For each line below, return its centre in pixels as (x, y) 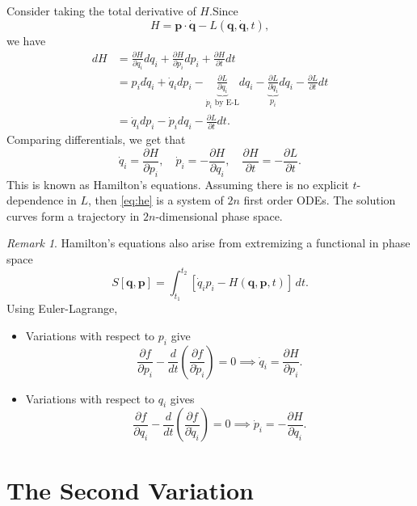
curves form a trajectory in (73, 215)
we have (26, 40)
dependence (35, 200)
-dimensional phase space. (219, 215)
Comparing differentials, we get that (96, 139)
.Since (223, 11)
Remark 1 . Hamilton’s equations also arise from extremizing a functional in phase (208, 243)
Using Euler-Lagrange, (62, 308)
